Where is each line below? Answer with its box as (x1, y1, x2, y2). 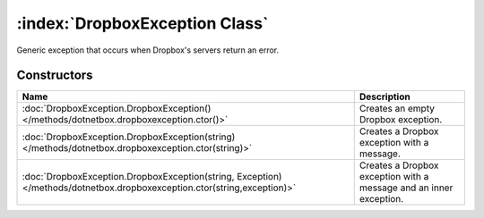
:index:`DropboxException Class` (16, 13, 269, 33)
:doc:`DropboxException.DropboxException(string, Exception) (22, 171, 282, 183)
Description (359, 90, 411, 103)
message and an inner (359, 181, 454, 194)
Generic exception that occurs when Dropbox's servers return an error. (16, 45, 280, 55)
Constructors (16, 68, 93, 83)
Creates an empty (359, 103, 435, 115)
